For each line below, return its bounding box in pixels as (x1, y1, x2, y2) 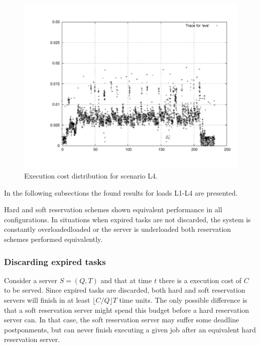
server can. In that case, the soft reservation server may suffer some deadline (4, 314, 239, 325)
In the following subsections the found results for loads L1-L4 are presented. (4, 187, 238, 198)
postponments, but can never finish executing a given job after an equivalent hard (4, 324, 256, 334)
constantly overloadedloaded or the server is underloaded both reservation (4, 224, 231, 234)
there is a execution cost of (159, 275, 242, 285)
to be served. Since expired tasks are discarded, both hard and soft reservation (4, 285, 245, 295)
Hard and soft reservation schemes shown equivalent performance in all (4, 204, 222, 215)
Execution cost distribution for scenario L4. (24, 170, 158, 181)
